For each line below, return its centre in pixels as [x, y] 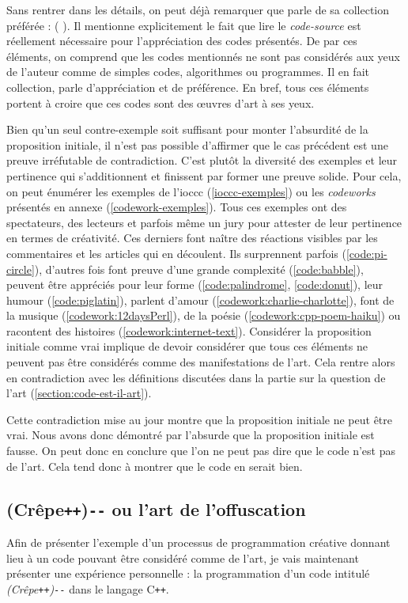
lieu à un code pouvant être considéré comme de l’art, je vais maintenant [183, 557]
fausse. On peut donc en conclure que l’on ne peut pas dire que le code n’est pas [201, 451]
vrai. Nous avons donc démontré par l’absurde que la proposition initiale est [191, 435]
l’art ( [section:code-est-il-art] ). [79, 393]
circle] [21, 269]
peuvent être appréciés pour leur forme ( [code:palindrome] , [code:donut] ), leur [195, 284]
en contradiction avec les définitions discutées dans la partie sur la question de [196, 377]
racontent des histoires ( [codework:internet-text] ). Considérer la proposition [189, 330]
